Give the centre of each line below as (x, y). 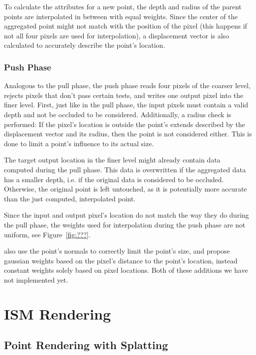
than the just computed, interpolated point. (70, 198)
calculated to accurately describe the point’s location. (85, 45)
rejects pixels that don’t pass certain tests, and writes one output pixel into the (124, 95)
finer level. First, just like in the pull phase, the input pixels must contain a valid (126, 105)
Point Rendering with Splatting (86, 345)
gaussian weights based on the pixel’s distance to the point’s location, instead (121, 260)
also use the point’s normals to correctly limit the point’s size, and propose (117, 251)
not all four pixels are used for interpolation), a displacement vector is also (117, 35)
